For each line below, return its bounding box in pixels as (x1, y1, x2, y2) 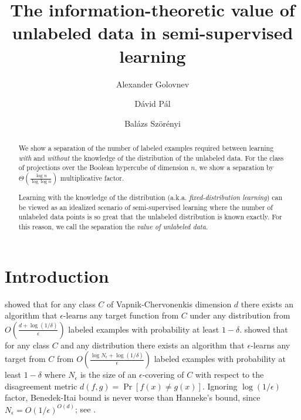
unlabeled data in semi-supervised (12, 21, 293, 45)
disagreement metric (5, 380, 77, 392)
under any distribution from (190, 309, 290, 321)
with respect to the (195, 368, 264, 381)
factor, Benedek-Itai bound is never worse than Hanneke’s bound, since (5, 391, 261, 404)
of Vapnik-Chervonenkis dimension (106, 297, 232, 310)
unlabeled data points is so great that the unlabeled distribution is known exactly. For (18, 212, 282, 222)
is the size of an (80, 368, 137, 381)
